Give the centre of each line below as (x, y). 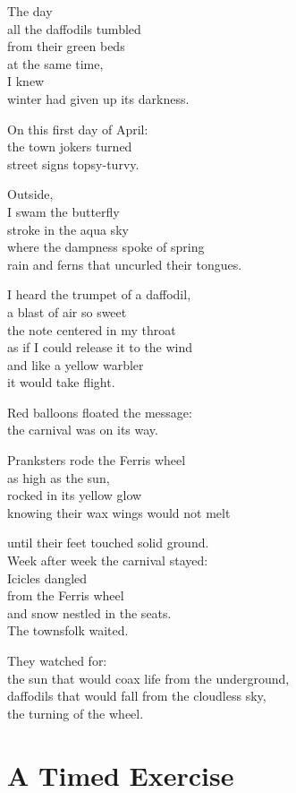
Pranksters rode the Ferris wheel (97, 460)
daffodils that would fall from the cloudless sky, (137, 696)
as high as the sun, (59, 477)
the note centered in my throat (92, 329)
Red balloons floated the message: (100, 412)
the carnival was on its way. (83, 430)
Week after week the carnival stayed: (108, 560)
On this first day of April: (78, 129)
